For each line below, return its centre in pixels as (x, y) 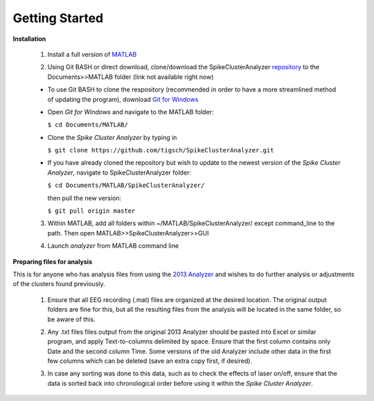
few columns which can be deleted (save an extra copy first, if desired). (150, 361)
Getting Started (58, 18)
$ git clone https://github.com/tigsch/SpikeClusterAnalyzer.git (161, 150)
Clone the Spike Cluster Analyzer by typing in (112, 137)
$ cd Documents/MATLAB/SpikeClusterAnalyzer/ (126, 186)
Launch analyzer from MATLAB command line (113, 246)
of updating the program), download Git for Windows (123, 99)
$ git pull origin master (91, 211)
